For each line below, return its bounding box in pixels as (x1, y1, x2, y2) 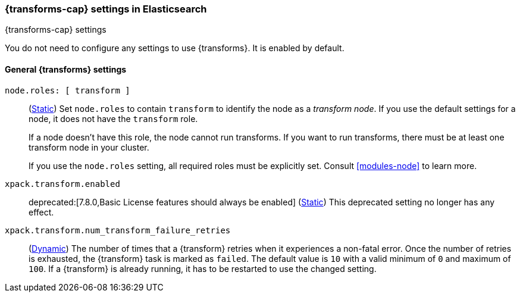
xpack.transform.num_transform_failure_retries (5, 225, 231, 235)
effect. (29, 207, 54, 217)
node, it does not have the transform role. (29, 113, 198, 124)
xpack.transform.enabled (5, 179, 120, 189)
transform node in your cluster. (29, 142, 149, 152)
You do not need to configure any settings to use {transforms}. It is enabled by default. (5, 43, 344, 54)
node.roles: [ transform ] (5, 85, 130, 95)
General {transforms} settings (5, 64, 127, 74)
